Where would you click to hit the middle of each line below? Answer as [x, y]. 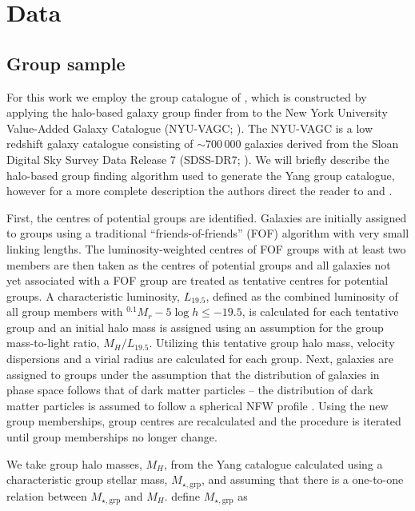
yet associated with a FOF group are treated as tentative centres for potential [198, 280]
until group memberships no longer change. [112, 437]
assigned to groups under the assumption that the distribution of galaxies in [193, 374]
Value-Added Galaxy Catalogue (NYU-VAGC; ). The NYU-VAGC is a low [190, 128]
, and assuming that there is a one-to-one [303, 479]
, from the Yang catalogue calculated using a [273, 463]
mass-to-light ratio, [53, 343]
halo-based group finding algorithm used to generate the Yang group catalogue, [201, 175]
